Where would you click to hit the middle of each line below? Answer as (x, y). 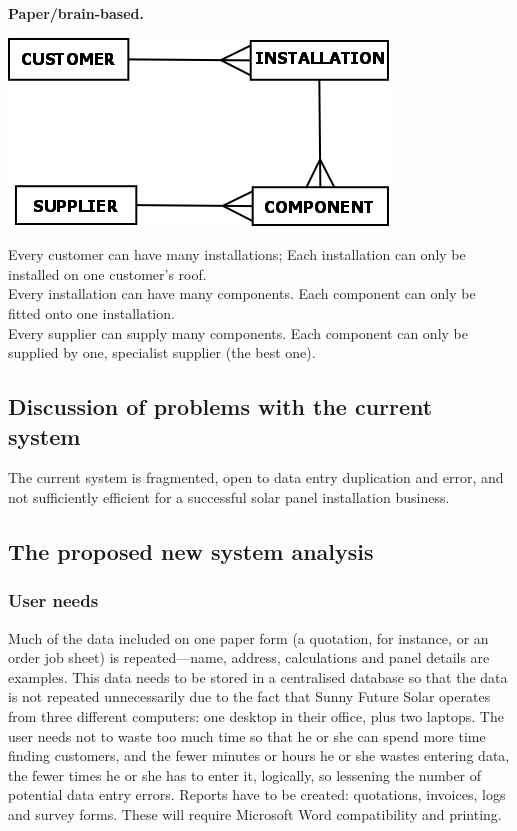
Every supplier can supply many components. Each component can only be (238, 332)
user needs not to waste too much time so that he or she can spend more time (247, 735)
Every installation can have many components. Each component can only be (242, 293)
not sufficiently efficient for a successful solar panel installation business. (229, 496)
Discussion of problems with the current (220, 406)
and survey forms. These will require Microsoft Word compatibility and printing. (255, 813)
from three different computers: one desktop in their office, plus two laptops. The (256, 715)
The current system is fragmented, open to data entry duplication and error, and (256, 477)
